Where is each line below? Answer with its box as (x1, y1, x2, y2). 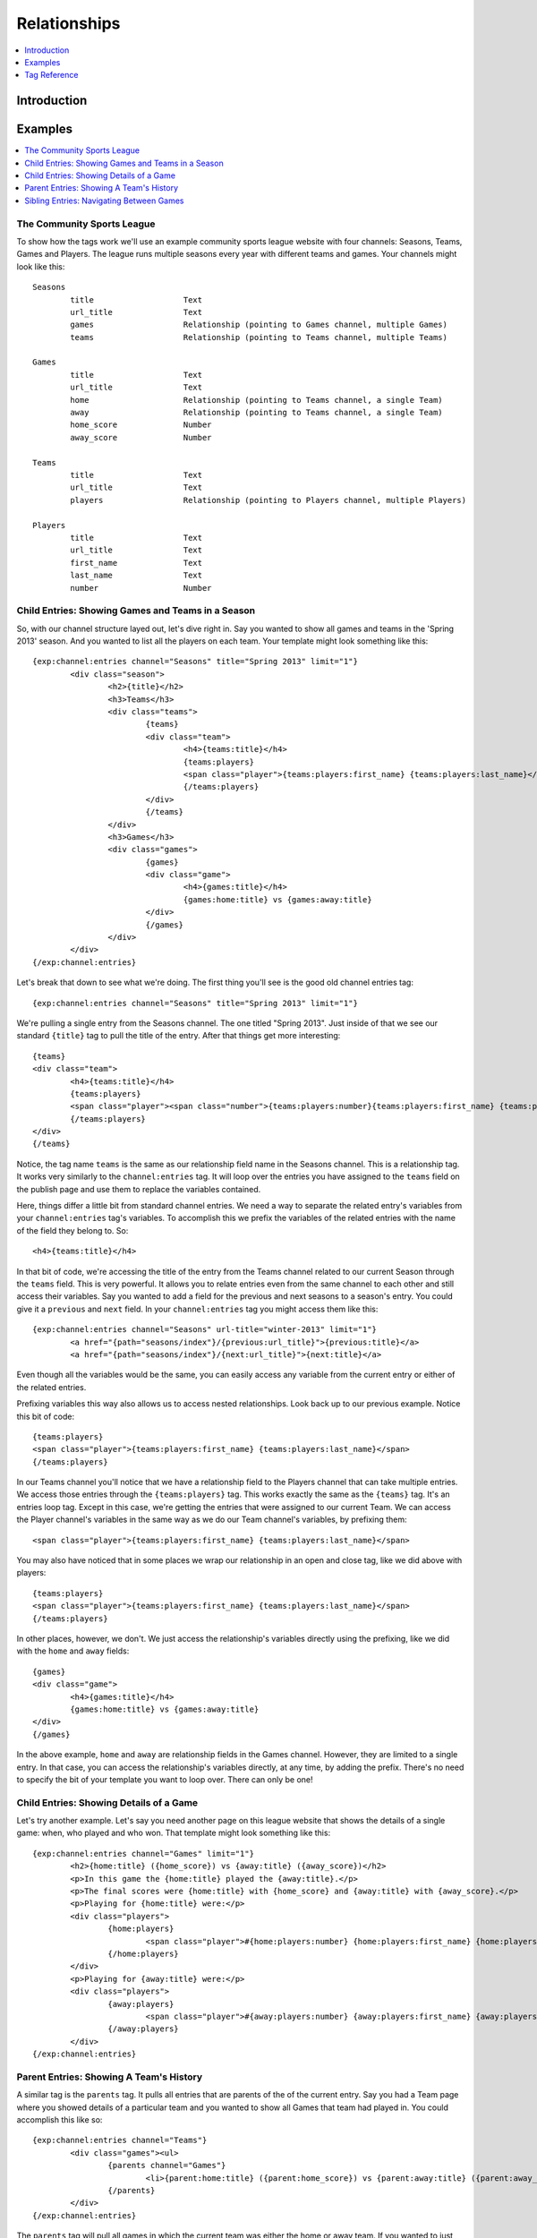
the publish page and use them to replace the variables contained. (16, 1183, 261, 1194)
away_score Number (70, 432, 212, 442)
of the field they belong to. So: (16, 1225, 129, 1235)
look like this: (16, 261, 65, 272)
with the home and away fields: (16, 1645, 130, 1656)
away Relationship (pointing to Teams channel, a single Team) (70, 407, 443, 418)
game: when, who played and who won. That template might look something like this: (16, 1827, 331, 1839)
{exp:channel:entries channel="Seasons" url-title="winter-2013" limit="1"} (32, 1325, 378, 1335)
